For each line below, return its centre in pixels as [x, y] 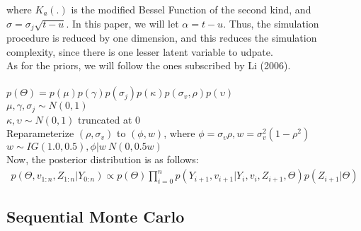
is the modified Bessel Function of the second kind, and [191, 9]
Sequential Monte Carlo [96, 217]
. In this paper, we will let [122, 23]
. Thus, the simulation [271, 23]
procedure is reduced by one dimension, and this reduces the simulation [162, 38]
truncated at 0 [109, 119]
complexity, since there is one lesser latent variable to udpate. [140, 51]
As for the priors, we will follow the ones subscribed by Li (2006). [149, 65]
